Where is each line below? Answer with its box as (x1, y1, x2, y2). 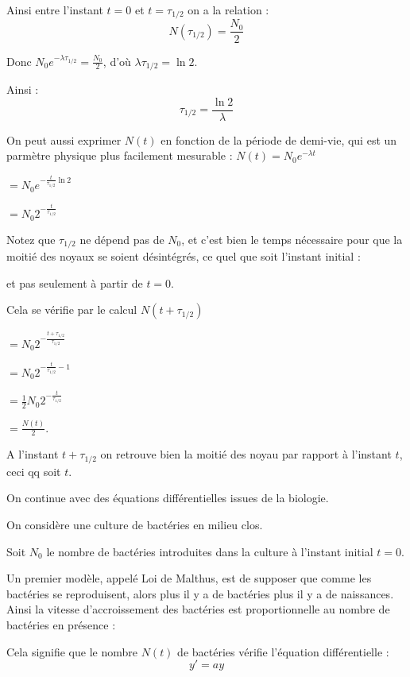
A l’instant (6, 446, 59, 462)
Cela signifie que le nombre (6, 643, 137, 660)
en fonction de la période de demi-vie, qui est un (161, 131, 397, 148)
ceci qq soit (6, 462, 61, 479)
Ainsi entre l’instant (6, 2, 103, 17)
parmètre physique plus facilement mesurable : (6, 147, 233, 164)
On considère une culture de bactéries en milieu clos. (6, 516, 263, 533)
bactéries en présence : (6, 616, 116, 633)
